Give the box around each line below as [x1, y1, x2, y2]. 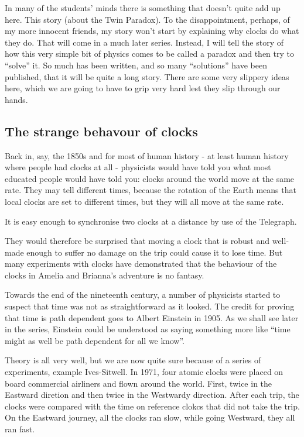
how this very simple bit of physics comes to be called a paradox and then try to [5, 47, 294, 60]
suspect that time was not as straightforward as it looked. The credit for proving [5, 300, 295, 312]
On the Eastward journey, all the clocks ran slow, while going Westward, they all [5, 411, 295, 424]
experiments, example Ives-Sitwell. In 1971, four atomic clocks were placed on [5, 366, 283, 378]
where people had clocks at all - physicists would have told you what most [5, 161, 271, 173]
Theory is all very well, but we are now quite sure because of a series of [5, 354, 261, 366]
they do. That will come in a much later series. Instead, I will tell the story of [5, 36, 283, 48]
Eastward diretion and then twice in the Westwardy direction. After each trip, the [5, 388, 299, 401]
